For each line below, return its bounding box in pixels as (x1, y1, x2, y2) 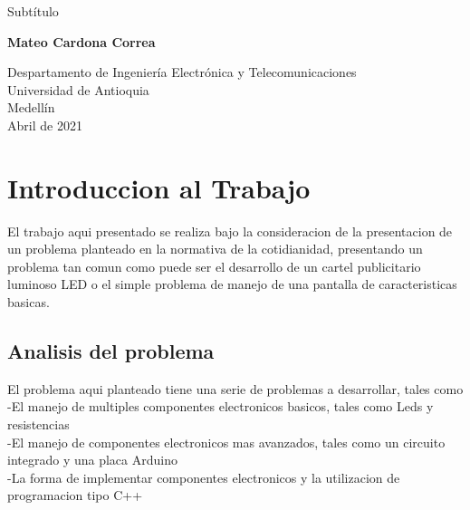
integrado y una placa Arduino (7, 450, 177, 469)
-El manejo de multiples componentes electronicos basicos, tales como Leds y (7, 397, 434, 416)
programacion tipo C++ (7, 486, 143, 505)
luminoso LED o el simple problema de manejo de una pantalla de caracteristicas (7, 274, 457, 293)
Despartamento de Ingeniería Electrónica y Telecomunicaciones (7, 63, 357, 82)
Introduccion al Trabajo (7, 168, 311, 206)
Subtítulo (7, 2, 59, 20)
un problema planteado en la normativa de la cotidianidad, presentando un (7, 239, 423, 258)
